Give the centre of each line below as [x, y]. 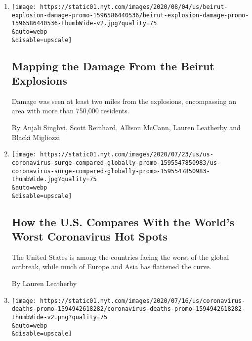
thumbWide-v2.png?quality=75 [60, 317]
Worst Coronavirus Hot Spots [90, 236]
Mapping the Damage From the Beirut [113, 66]
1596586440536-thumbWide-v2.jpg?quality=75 [84, 24]
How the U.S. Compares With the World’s [123, 221]
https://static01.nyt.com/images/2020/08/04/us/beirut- [134, 7]
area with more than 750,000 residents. [70, 111]
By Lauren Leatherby [44, 283]
